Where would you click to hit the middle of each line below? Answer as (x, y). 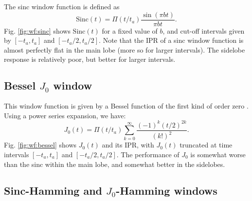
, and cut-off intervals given (204, 30)
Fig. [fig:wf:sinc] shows (37, 30)
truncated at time (206, 145)
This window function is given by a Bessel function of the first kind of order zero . (126, 106)
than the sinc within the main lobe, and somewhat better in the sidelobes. (115, 164)
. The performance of (148, 154)
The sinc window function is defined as (62, 6)
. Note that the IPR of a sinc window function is (171, 40)
